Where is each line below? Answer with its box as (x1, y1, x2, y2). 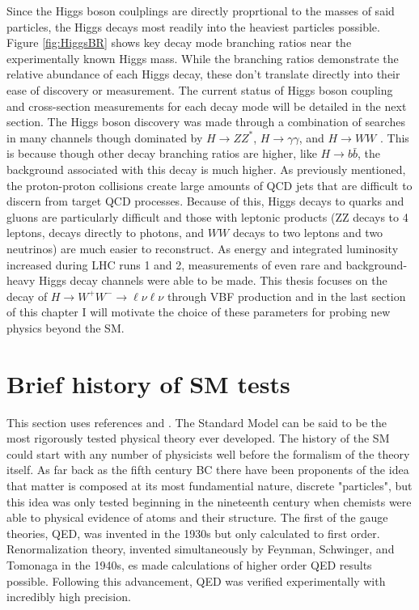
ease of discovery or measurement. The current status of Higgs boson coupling (6, 81, 393, 98)
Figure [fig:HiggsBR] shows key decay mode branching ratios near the (6, 34, 352, 51)
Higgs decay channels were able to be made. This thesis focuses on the (39, 272, 387, 289)
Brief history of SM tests (6, 366, 290, 400)
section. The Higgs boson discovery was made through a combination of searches (6, 113, 405, 130)
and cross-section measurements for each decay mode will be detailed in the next (6, 97, 407, 114)
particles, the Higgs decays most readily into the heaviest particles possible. (6, 18, 380, 35)
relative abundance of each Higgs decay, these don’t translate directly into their (6, 66, 400, 83)
